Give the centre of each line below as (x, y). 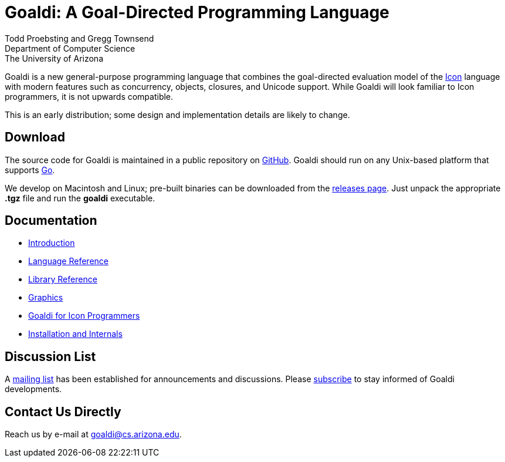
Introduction (52, 243)
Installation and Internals (75, 334)
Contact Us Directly (63, 412)
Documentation (51, 221)
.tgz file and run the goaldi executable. (80, 198)
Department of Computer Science (70, 48)
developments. (33, 389)
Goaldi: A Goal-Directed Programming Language (197, 12)
